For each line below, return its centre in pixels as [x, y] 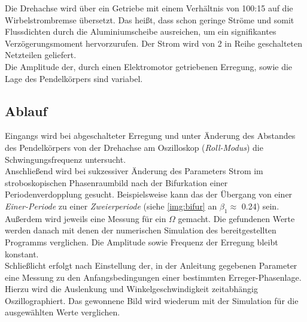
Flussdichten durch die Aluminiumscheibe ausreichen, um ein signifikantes [141, 31]
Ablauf [26, 110]
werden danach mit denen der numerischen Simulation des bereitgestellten [141, 230]
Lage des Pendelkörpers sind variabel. [74, 78]
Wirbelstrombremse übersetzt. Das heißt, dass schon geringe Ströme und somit [150, 19]
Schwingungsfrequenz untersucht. [66, 159]
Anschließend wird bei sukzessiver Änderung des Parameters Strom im [134, 171]
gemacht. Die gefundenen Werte [236, 218]
